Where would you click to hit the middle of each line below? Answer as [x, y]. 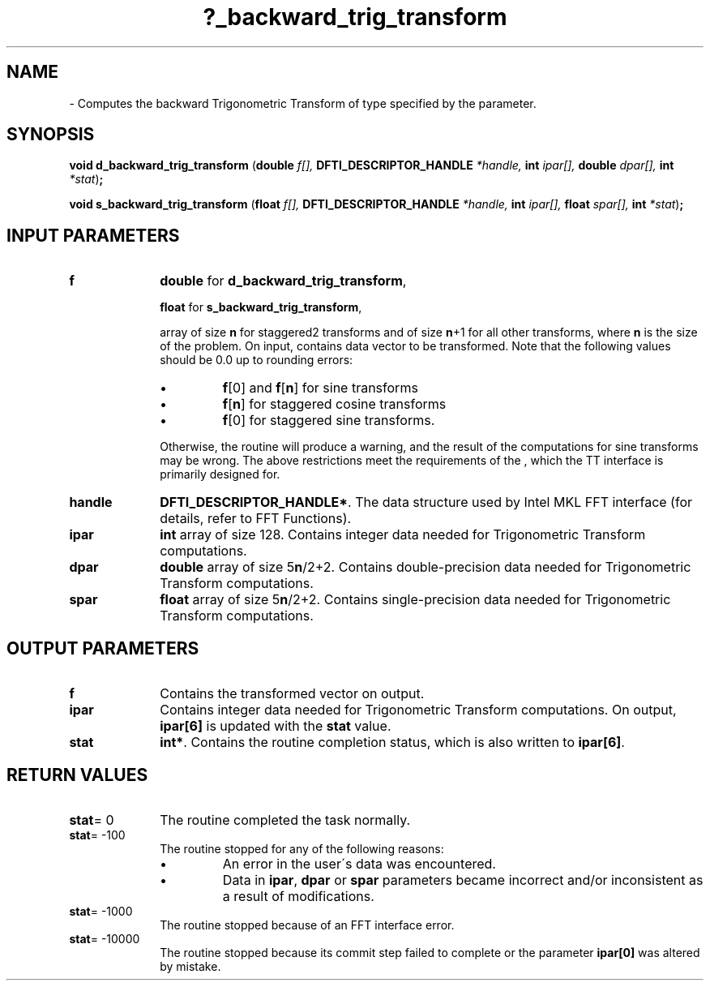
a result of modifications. [298, 896]
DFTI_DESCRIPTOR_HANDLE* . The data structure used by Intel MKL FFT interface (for [426, 502]
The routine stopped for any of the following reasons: [302, 848]
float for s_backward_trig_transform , [261, 307]
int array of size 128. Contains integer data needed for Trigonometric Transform [403, 535]
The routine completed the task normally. [285, 820]
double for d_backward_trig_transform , [283, 281]
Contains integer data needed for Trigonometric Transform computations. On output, [418, 710]
